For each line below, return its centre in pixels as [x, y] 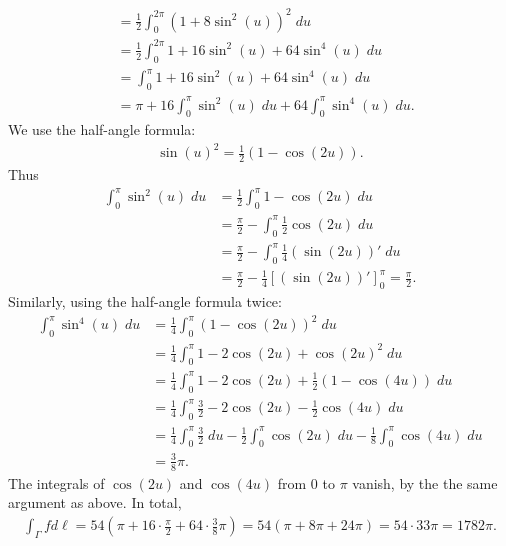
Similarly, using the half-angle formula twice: [145, 301]
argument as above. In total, [95, 502]
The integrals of [56, 482]
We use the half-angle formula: [102, 129]
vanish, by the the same [425, 482]
